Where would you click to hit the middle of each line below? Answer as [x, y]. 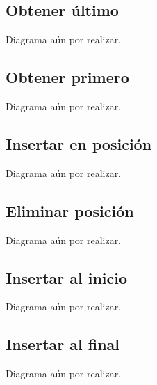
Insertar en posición [79, 143]
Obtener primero [67, 77]
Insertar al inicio [67, 277]
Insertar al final [63, 344]
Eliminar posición [70, 210]
